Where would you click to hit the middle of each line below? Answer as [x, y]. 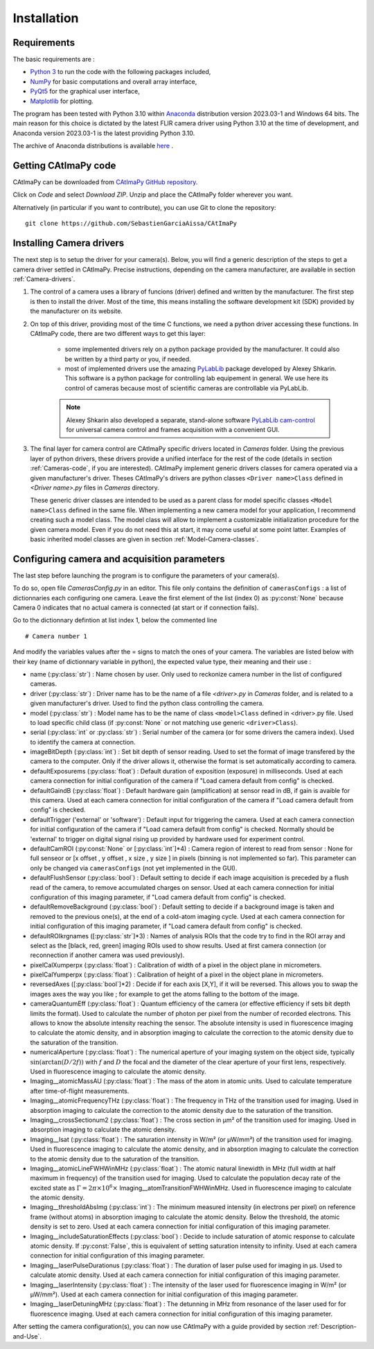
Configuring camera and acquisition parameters [119, 559]
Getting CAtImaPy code [64, 166]
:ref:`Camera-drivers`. [44, 279]
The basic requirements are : [54, 60]
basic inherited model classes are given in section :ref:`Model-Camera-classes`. [144, 539]
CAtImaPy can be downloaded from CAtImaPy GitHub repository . [105, 182]
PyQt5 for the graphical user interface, [85, 91]
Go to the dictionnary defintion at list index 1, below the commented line [115, 620]
